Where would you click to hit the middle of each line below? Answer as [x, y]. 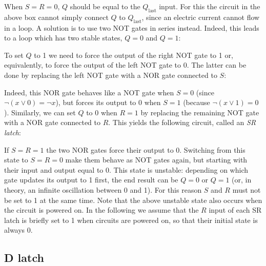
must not [247, 189]
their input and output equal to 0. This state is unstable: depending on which [126, 169]
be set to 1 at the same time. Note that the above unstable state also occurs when [133, 200]
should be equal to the [105, 6]
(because [197, 102]
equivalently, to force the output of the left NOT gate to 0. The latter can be [125, 65]
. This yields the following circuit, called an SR [182, 122]
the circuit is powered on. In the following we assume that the [101, 210]
